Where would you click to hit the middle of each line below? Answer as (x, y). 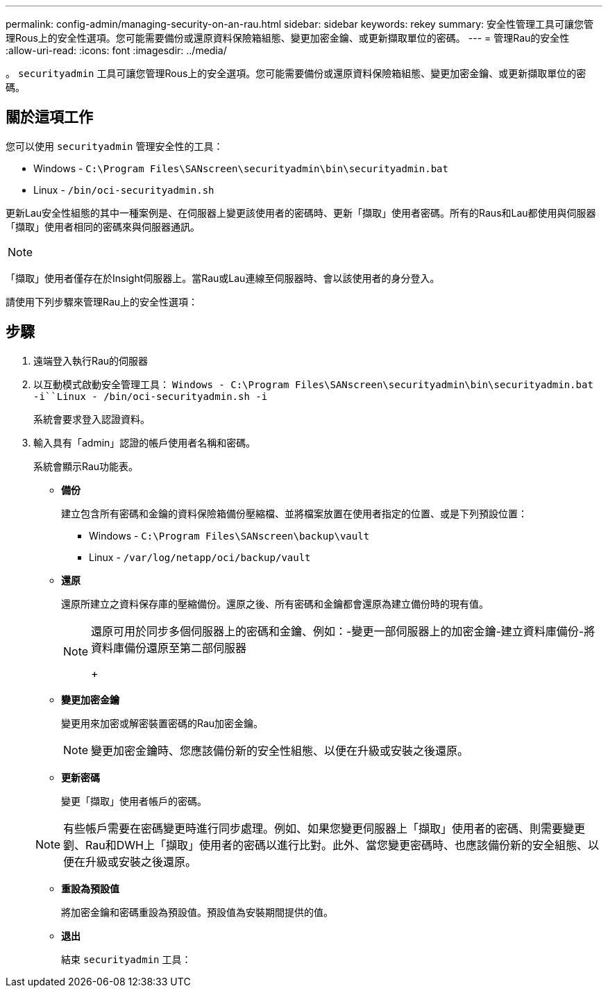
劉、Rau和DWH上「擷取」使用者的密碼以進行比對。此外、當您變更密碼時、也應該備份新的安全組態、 (326, 845)
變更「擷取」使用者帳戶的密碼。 (134, 801)
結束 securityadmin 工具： (126, 959)
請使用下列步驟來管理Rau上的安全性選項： (102, 301)
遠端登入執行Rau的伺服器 (91, 360)
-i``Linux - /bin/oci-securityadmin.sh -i (151, 396)
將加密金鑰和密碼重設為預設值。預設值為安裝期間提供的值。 (197, 912)
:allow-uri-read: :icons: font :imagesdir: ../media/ (116, 50)
